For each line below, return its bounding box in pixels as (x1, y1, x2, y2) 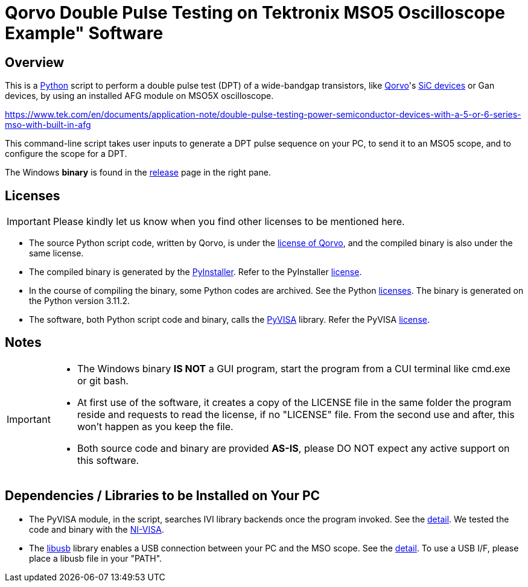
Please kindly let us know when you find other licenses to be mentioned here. (52, 215, 405, 228)
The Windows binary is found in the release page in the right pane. (5, 167, 271, 178)
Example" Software (5, 23, 164, 43)
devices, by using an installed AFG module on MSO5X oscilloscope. (5, 90, 274, 101)
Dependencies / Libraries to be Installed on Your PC (5, 488, 320, 504)
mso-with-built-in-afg (5, 119, 91, 130)
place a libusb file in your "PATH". (29, 553, 162, 563)
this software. (77, 454, 139, 466)
